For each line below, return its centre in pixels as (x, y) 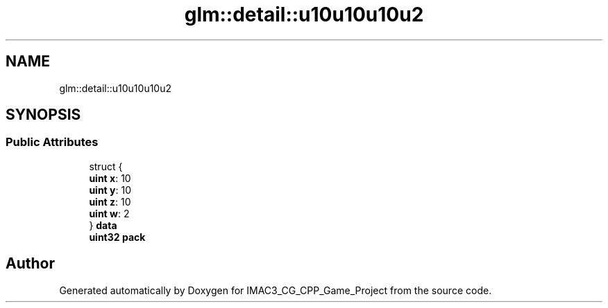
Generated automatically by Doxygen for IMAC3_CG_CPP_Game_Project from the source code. (276, 290)
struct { (106, 166)
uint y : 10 (110, 190)
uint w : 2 (109, 213)
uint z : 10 (110, 201)
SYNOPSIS (43, 115)
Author (30, 264)
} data (103, 225)
